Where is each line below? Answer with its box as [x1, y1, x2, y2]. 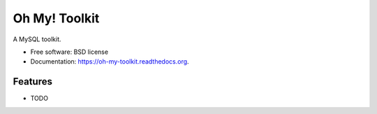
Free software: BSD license [30, 48, 108, 56]
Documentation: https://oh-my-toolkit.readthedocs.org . [30, 57, 189, 66]
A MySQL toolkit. [13, 35, 62, 43]
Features [13, 76, 52, 87]
